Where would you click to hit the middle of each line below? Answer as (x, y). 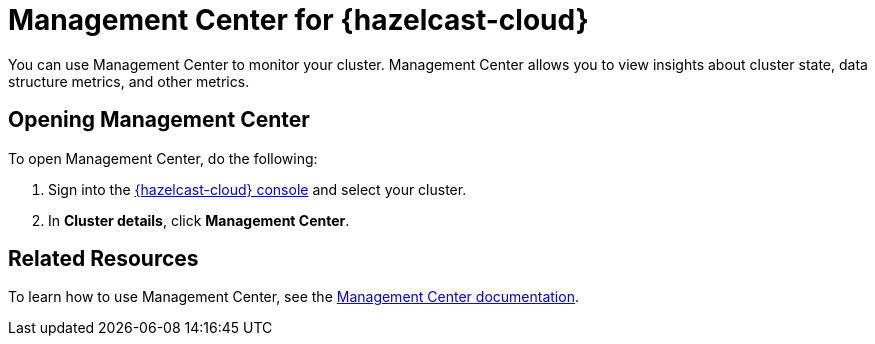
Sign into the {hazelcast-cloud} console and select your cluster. (257, 189)
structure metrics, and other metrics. (129, 81)
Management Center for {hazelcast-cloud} (298, 20)
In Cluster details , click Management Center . (199, 220)
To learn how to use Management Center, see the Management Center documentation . (293, 297)
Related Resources (103, 259)
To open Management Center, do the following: (163, 158)
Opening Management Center (159, 120)
